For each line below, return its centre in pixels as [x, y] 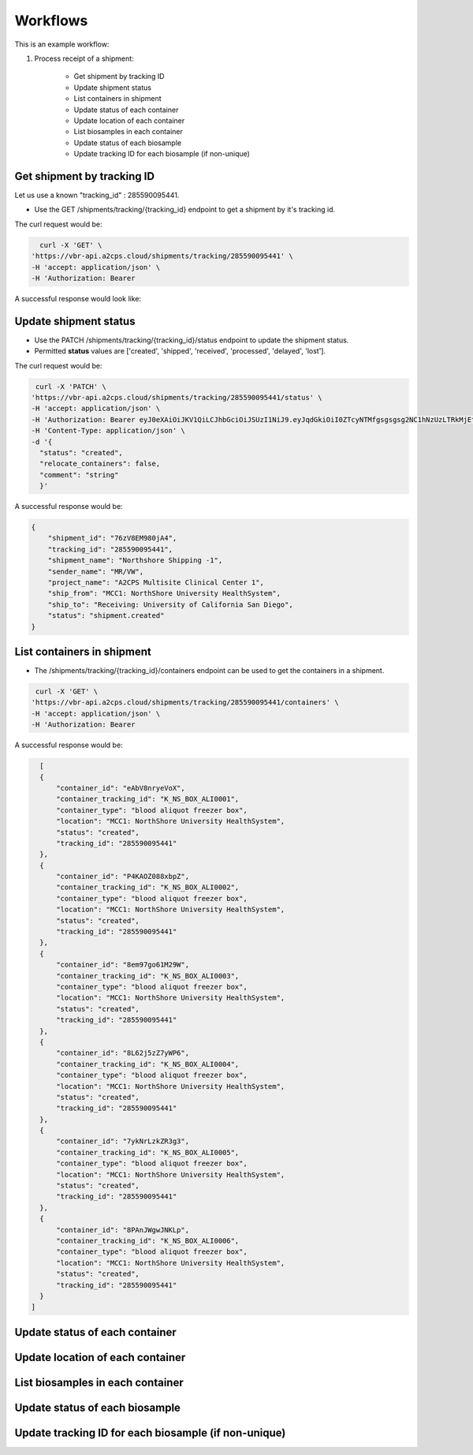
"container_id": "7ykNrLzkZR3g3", [123, 1141]
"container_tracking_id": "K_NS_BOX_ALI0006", [148, 1240]
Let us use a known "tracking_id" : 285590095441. [97, 195]
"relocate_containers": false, [100, 464]
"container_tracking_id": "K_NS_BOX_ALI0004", [148, 1064]
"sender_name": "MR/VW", [96, 571]
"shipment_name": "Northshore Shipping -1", [135, 561]
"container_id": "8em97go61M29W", [123, 965]
